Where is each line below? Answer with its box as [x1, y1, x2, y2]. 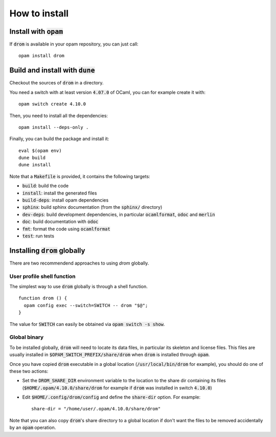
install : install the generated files [22, 190, 97, 196]
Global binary [9, 334, 44, 341]
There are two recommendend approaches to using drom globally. [9, 260, 149, 266]
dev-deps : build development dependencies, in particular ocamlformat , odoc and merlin [22, 211, 215, 217]
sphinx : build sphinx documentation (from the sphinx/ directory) [22, 204, 163, 210]
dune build [18, 155, 46, 161]
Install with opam [9, 27, 63, 36]
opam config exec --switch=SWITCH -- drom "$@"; [24, 302, 148, 308]
